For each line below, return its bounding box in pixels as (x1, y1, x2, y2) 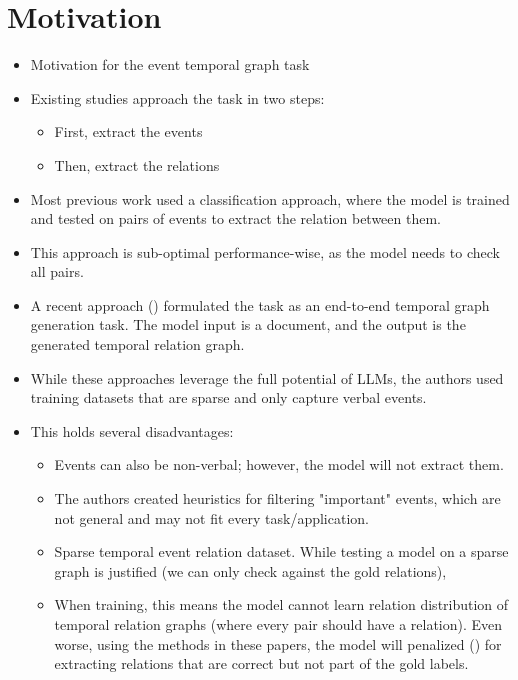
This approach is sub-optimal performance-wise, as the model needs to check (30, 241, 500, 262)
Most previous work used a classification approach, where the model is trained (30, 188, 510, 209)
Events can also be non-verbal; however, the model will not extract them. (54, 454, 504, 475)
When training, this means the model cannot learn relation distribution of (54, 594, 509, 615)
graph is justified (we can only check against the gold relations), (54, 560, 447, 581)
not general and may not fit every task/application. (54, 507, 369, 528)
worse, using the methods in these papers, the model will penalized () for (54, 633, 502, 654)
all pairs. (30, 261, 84, 282)
